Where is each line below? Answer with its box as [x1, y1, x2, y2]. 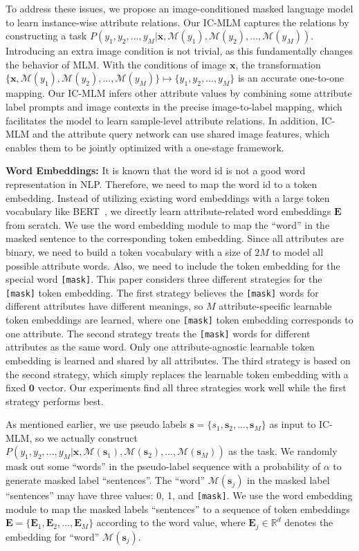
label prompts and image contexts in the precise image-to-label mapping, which [6, 99, 342, 113]
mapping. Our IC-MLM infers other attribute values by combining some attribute [6, 86, 352, 100]
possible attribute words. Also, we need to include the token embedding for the [6, 258, 340, 272]
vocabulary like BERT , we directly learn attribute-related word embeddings [6, 204, 331, 218]
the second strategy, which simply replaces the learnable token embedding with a [6, 366, 349, 381]
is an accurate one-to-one [237, 71, 344, 85]
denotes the [284, 515, 333, 530]
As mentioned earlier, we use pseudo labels [6, 417, 187, 431]
